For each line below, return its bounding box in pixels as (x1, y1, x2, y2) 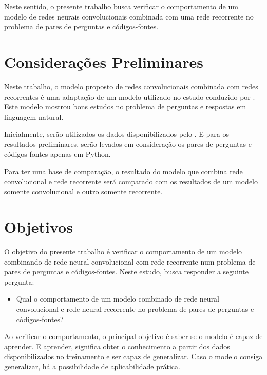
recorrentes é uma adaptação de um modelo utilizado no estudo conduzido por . (4, 91, 255, 102)
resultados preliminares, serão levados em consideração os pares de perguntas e (4, 138, 252, 149)
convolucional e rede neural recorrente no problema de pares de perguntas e (16, 303, 254, 314)
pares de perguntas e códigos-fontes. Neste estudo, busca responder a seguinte (4, 266, 249, 277)
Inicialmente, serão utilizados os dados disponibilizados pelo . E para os (4, 128, 229, 139)
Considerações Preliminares (4, 51, 203, 72)
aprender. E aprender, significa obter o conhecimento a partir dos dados (4, 341, 230, 351)
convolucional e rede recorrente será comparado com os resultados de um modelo (4, 176, 258, 186)
